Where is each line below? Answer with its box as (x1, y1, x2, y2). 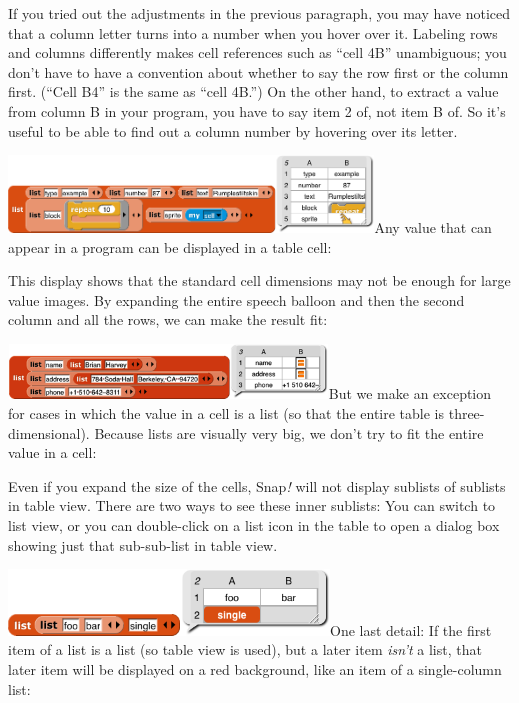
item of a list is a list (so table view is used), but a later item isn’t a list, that (8, 639, 482, 660)
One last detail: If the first (330, 619, 492, 640)
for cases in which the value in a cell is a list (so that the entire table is (8, 402, 445, 423)
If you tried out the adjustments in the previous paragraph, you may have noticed (8, 3, 511, 23)
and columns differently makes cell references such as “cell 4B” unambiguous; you (8, 42, 507, 63)
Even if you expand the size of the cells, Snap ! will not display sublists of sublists (8, 475, 506, 496)
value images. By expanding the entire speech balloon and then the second (8, 289, 465, 310)
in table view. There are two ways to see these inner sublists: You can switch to (8, 495, 496, 516)
